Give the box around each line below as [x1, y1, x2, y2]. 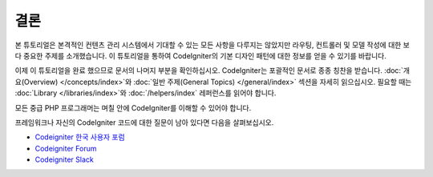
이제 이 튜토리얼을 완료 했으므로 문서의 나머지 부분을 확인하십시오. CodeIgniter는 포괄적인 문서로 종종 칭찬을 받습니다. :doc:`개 [14, 66, 411, 75]
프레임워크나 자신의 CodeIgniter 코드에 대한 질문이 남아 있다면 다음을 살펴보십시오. [14, 117, 274, 127]
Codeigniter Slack [34, 155, 94, 164]
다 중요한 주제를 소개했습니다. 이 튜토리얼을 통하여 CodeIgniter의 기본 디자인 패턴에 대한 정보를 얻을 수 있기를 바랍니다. [14, 50, 386, 60]
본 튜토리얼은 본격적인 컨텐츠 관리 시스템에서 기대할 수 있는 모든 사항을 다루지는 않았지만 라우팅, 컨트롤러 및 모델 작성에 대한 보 [14, 40, 411, 50]
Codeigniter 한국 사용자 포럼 [34, 132, 125, 142]
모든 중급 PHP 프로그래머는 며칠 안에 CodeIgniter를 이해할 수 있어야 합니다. [14, 103, 252, 112]
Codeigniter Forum [34, 143, 97, 153]
